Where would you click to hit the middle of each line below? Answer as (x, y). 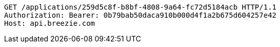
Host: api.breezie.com (50, 23)
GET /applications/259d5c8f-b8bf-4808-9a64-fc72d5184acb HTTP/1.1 (141, 7)
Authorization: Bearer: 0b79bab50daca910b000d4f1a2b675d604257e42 (141, 15)
